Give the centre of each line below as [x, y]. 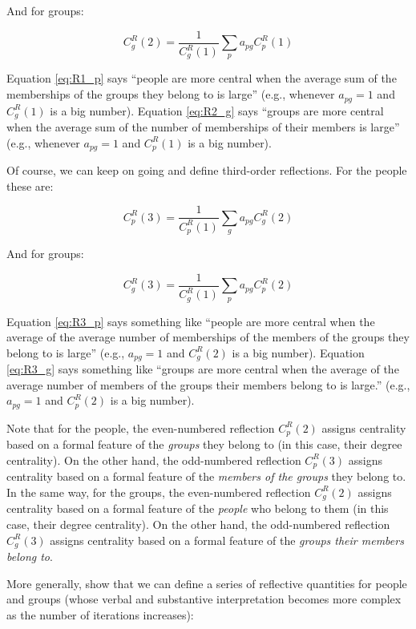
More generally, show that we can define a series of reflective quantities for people [207, 583]
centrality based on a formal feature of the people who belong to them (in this [198, 508]
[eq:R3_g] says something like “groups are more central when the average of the [203, 369]
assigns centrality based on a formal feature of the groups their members [227, 540]
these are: [30, 185]
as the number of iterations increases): [100, 614]
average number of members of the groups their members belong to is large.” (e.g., [208, 384]
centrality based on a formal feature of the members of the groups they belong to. [206, 476]
